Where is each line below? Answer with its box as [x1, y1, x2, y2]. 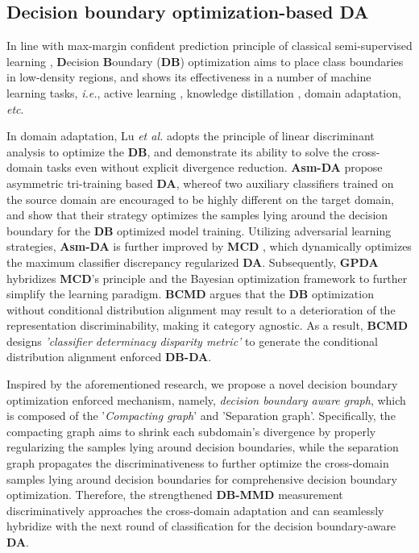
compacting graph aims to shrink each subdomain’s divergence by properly [6, 422, 376, 439]
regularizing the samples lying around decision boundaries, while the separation [6, 439, 399, 455]
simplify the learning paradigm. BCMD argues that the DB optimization [6, 285, 374, 302]
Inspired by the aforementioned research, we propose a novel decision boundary [6, 376, 398, 393]
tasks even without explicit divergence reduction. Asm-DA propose [46, 159, 383, 176]
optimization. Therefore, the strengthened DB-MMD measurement [6, 486, 343, 503]
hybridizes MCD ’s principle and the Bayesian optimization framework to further [6, 269, 408, 286]
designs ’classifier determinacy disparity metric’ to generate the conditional [6, 332, 378, 349]
